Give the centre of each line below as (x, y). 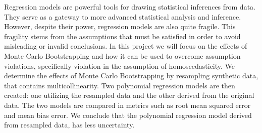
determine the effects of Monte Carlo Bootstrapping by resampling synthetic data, (131, 76)
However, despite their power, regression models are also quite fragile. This (120, 26)
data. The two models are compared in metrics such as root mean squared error (127, 105)
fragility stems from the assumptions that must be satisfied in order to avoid (122, 36)
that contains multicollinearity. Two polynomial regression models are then (120, 85)
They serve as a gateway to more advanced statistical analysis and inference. (123, 16)
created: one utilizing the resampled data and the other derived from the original (129, 95)
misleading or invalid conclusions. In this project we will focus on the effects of (126, 46)
